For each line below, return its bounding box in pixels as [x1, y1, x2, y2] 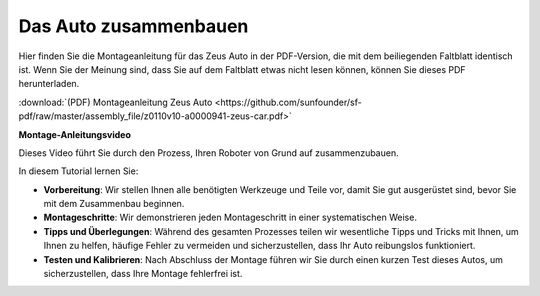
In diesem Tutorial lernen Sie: [18, 165, 139, 177]
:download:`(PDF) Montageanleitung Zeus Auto [18, 96, 213, 108]
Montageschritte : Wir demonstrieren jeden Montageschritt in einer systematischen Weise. [43, 211, 417, 224]
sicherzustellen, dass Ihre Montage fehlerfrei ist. [43, 268, 243, 280]
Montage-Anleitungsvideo [18, 128, 132, 140]
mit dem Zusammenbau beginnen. [43, 198, 185, 210]
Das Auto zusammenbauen [18, 15, 249, 37]
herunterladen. [18, 78, 80, 90]
